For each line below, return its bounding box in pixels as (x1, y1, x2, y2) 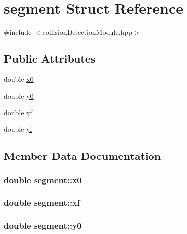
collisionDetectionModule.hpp (42, 27, 132, 37)
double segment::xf (4, 196, 80, 208)
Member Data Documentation (4, 148, 161, 163)
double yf (4, 123, 32, 134)
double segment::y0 (4, 219, 82, 231)
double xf (4, 107, 32, 117)
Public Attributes (4, 51, 96, 66)
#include (4, 27, 32, 37)
